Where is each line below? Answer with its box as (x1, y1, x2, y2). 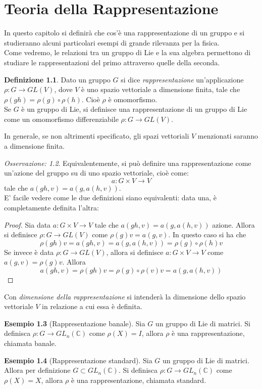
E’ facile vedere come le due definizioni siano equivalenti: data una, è (4, 192, 217, 203)
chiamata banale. (4, 337, 57, 348)
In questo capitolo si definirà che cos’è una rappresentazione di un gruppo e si (4, 27, 245, 38)
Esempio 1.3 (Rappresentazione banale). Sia (4, 318, 145, 328)
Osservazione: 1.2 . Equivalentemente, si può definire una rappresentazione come (4, 157, 251, 168)
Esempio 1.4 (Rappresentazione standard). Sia (4, 355, 152, 365)
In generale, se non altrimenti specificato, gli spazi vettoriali (4, 131, 189, 141)
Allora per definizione (4, 365, 71, 375)
